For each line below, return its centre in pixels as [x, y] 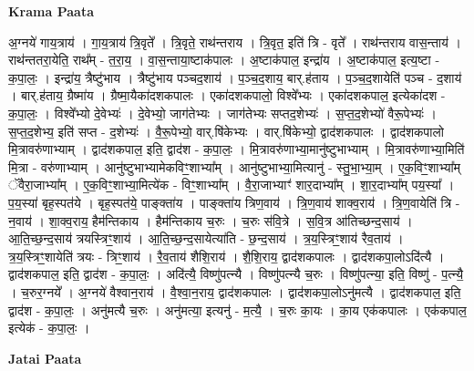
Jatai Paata [45, 358]
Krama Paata [51, 11]
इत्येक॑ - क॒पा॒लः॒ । [49, 328]
